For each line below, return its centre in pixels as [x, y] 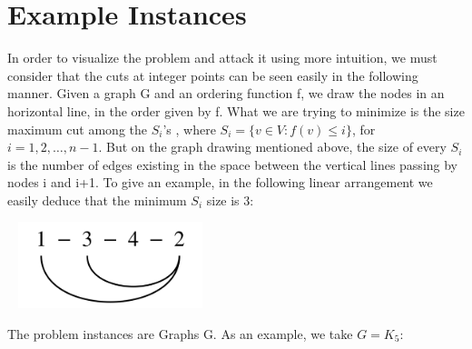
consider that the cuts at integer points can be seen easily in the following [213, 75]
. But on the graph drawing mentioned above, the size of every [272, 147]
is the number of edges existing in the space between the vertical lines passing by [233, 164]
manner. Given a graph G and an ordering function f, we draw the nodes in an [226, 93]
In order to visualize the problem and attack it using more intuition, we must [222, 58]
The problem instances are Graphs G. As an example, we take [180, 333]
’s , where [189, 129]
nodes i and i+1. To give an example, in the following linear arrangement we [220, 182]
